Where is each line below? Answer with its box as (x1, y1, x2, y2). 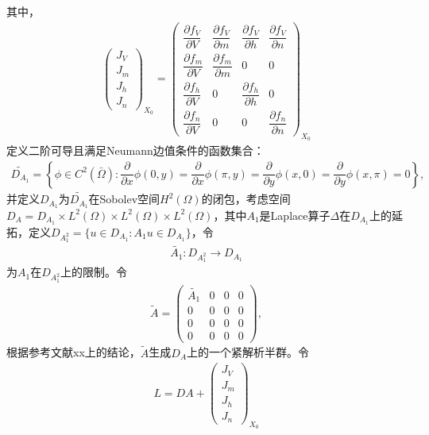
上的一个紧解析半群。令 (187, 344, 310, 360)
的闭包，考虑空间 (201, 191, 291, 207)
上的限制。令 (60, 264, 127, 280)
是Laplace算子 (259, 206, 330, 223)
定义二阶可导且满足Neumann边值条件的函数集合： (6, 142, 265, 159)
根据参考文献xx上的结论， (6, 344, 141, 360)
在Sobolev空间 (88, 191, 160, 207)
